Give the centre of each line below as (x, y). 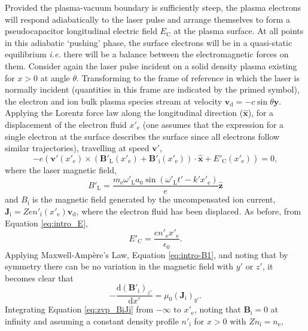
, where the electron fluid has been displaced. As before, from (189, 211)
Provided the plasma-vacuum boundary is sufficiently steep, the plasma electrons (153, 7)
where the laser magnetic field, (61, 169)
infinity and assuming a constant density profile (92, 321)
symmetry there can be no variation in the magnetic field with (119, 266)
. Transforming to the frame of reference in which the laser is (188, 77)
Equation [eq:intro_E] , (46, 223)
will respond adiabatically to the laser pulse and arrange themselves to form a (147, 19)
